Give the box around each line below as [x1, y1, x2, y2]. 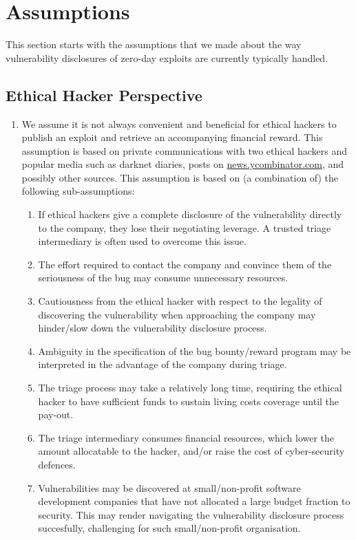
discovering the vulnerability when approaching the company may [38, 307, 316, 321]
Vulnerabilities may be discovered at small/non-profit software [38, 480, 301, 495]
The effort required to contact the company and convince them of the [38, 257, 332, 271]
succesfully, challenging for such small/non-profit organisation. [38, 521, 301, 535]
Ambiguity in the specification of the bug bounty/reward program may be [38, 343, 351, 358]
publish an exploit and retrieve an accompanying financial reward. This [21, 130, 323, 144]
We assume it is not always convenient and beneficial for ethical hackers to [21, 116, 337, 131]
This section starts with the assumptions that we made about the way [6, 37, 302, 52]
